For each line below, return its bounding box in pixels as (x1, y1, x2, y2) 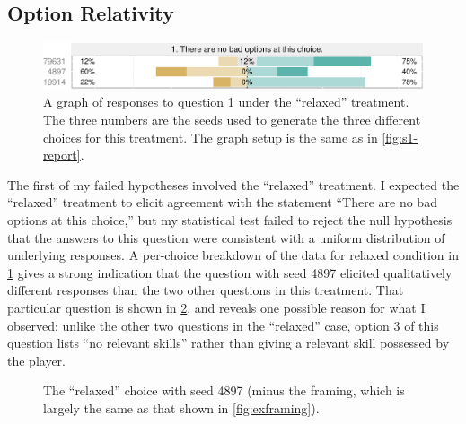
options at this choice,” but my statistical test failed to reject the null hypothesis (7, 210, 453, 229)
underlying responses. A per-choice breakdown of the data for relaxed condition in (7, 246, 459, 264)
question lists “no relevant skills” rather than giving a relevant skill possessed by (7, 333, 450, 352)
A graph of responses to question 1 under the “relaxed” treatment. (43, 92, 409, 111)
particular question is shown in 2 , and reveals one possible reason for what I (7, 298, 426, 316)
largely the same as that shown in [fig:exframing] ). (43, 398, 320, 417)
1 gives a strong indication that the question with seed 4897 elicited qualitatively (7, 263, 453, 281)
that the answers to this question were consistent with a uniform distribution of (7, 228, 445, 247)
